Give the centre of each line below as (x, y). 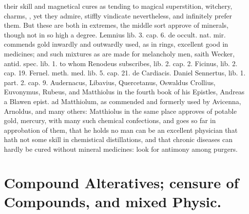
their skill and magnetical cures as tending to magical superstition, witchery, (118, 6)
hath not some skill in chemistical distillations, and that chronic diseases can (118, 139)
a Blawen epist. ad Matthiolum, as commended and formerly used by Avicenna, (123, 101)
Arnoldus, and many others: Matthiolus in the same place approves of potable (120, 111)
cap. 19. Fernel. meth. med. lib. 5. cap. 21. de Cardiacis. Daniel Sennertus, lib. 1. (125, 73)
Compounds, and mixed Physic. (113, 201)
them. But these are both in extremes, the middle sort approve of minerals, (116, 25)
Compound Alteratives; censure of (121, 182)
